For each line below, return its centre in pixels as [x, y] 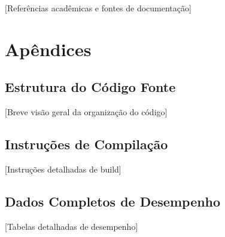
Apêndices [48, 49]
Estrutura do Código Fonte [90, 87]
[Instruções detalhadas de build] [63, 169]
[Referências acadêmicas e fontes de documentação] [98, 8]
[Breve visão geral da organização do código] [86, 112]
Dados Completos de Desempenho [113, 201]
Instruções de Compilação [86, 144]
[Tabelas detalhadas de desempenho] [72, 226]
